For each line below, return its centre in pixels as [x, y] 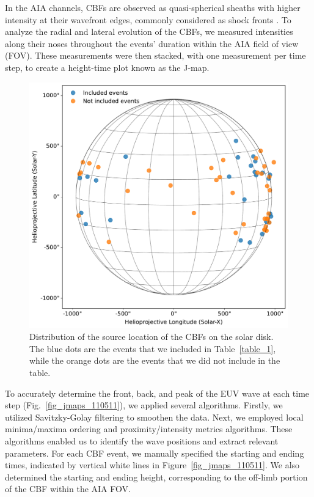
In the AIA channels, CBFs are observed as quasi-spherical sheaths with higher [153, 7]
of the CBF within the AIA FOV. [68, 489]
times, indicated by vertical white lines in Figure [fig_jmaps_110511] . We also [152, 465]
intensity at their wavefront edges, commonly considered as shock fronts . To [148, 19]
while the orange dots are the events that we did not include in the [155, 360]
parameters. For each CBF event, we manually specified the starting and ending [155, 453]
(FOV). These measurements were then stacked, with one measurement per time [155, 55]
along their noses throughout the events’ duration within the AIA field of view [152, 43]
